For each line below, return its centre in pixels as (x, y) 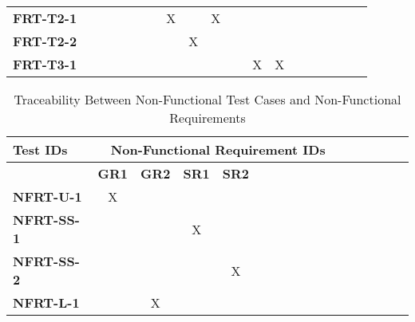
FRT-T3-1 (45, 64)
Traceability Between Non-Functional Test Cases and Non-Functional (207, 99)
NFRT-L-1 (46, 302)
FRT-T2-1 (45, 18)
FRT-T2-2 (45, 41)
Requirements (207, 118)
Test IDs (40, 149)
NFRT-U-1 (47, 196)
